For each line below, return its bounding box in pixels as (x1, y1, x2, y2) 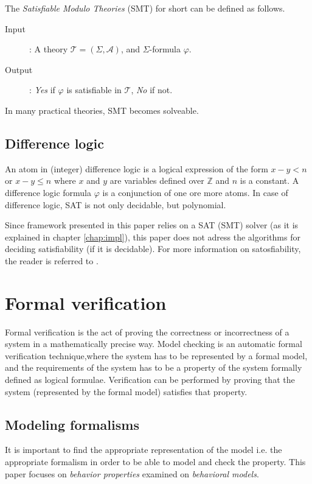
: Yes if (29, 83, 55, 96)
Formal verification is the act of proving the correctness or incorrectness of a (5, 325, 289, 338)
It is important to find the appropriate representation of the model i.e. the (5, 443, 282, 456)
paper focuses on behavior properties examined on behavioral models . (5, 467, 259, 480)
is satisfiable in (66, 83, 122, 96)
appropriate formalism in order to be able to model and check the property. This (5, 455, 306, 468)
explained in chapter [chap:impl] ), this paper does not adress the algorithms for (5, 230, 300, 243)
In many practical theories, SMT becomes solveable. (5, 103, 199, 116)
